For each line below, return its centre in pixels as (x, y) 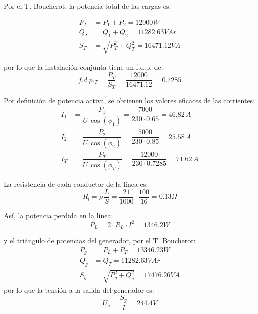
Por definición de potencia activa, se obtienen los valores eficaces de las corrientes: (129, 100)
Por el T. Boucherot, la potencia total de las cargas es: (88, 6)
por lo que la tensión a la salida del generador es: (79, 289)
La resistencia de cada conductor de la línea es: (76, 184)
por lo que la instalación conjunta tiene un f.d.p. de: (84, 67)
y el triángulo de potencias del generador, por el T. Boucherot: (100, 240)
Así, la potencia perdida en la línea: (59, 215)
